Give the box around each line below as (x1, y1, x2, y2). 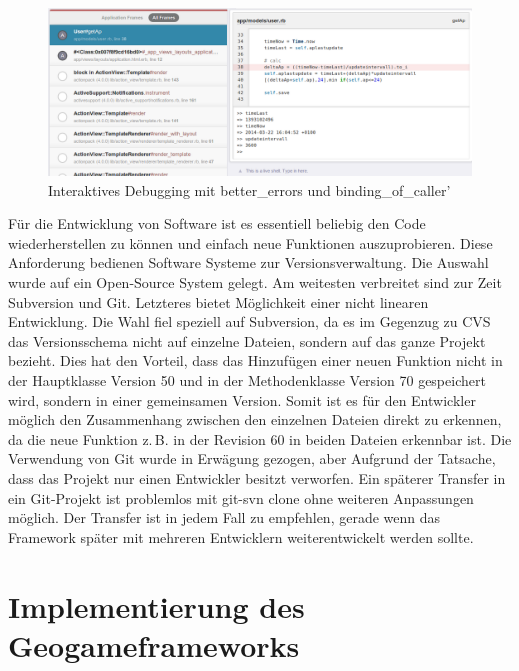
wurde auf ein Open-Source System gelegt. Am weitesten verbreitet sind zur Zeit (8, 272, 502, 293)
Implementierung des (8, 585, 305, 626)
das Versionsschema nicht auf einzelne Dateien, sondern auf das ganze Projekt (8, 330, 486, 351)
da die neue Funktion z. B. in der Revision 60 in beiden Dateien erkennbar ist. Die (8, 428, 512, 449)
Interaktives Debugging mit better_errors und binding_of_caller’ (48, 179, 451, 200)
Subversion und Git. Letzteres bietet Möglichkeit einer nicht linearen (8, 291, 429, 312)
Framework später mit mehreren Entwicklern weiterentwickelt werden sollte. (8, 526, 474, 547)
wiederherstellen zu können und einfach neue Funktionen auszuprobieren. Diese (8, 232, 493, 253)
